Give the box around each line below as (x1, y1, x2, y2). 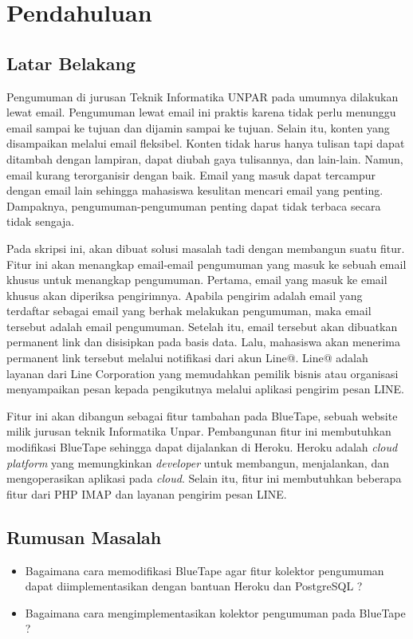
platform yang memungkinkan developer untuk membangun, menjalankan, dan (6, 454, 389, 471)
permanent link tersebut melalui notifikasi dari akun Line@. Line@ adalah (6, 349, 368, 366)
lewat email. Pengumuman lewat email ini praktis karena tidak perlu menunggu (6, 104, 396, 120)
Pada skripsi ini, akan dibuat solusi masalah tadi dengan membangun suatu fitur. (6, 239, 405, 256)
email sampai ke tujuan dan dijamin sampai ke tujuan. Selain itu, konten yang (6, 119, 390, 136)
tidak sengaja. (6, 213, 75, 230)
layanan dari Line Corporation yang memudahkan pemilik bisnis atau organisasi (6, 365, 399, 381)
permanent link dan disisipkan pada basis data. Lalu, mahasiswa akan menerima (6, 333, 400, 350)
